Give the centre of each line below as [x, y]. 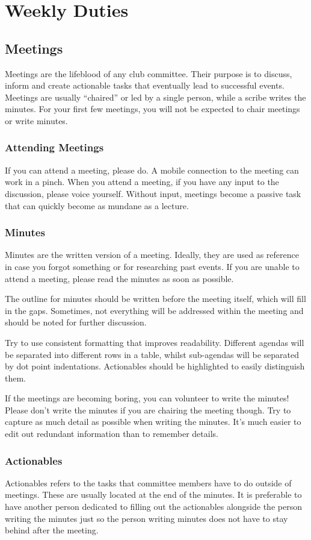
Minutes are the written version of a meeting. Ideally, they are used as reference [152, 255]
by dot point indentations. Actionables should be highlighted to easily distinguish [155, 366]
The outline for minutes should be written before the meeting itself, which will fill [155, 299]
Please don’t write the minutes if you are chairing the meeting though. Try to [148, 410]
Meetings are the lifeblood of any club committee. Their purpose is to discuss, [149, 73]
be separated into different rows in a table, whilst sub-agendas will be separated [152, 354]
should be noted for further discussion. [76, 322]
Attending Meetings [54, 147]
